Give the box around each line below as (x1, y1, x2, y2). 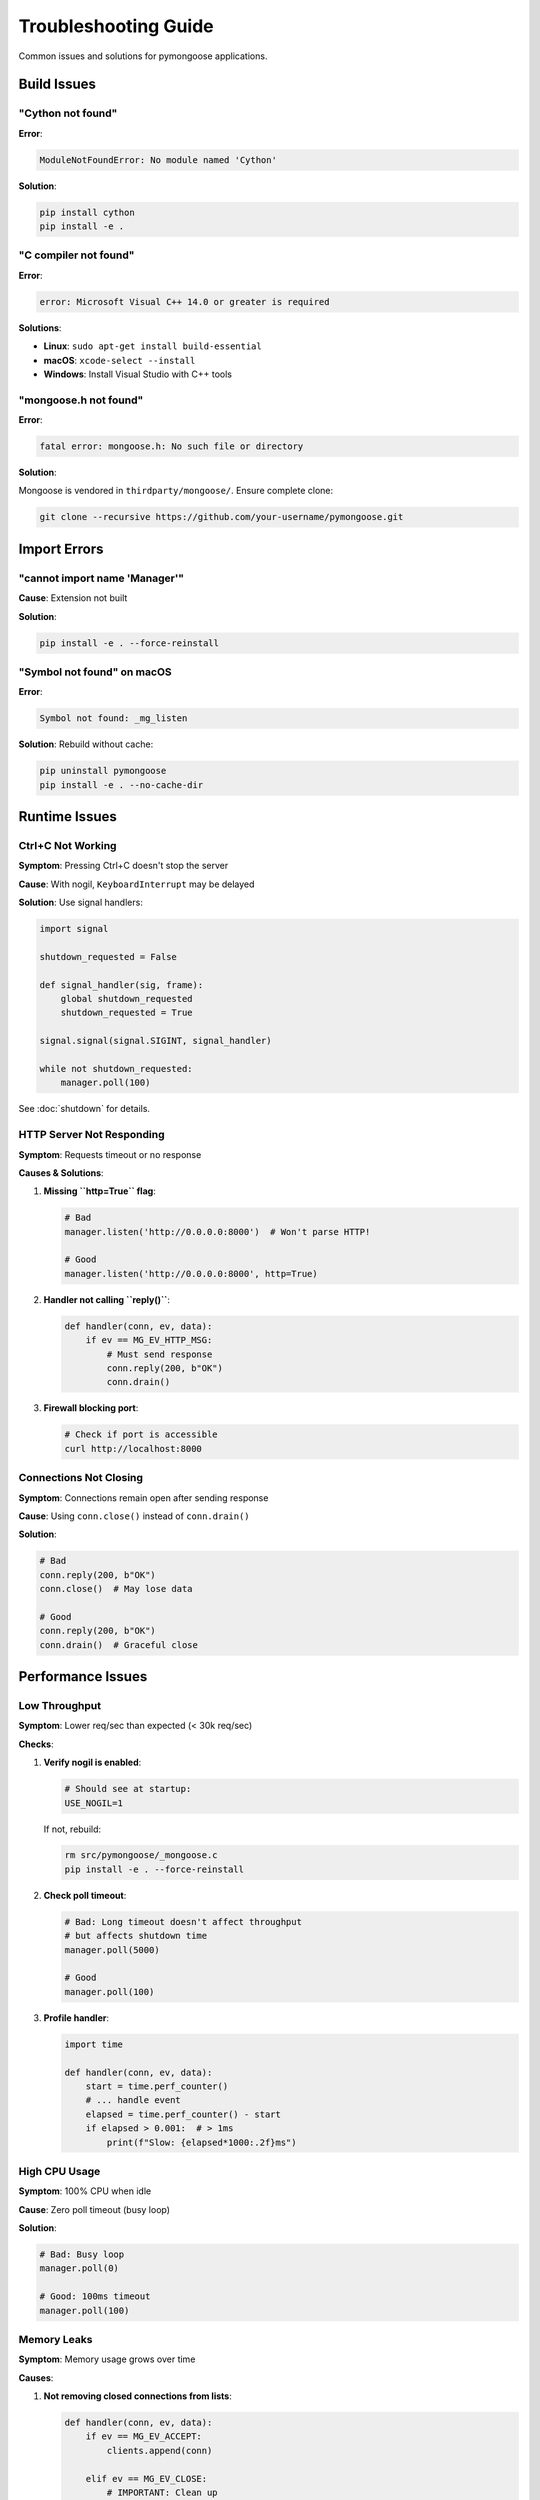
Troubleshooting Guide (18, 15, 214, 37)
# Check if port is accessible (64, 1429, 219, 1440)
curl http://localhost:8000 (64, 1443, 202, 1454)
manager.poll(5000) (64, 1944, 160, 1955)
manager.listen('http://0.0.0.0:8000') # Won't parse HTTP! (64, 1226, 371, 1237)
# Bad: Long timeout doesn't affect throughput (64, 1916, 302, 1927)
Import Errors (18, 540, 104, 557)
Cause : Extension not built (18, 592, 128, 604)
